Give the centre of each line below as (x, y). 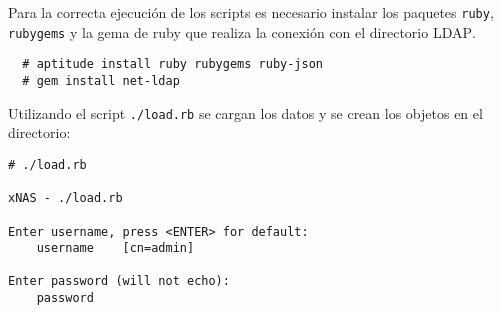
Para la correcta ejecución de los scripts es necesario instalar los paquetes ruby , (251, 12)
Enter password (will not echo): (119, 281)
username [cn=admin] (115, 248)
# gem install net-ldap (101, 80)
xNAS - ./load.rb (65, 198)
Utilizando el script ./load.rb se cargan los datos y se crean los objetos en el (245, 112)
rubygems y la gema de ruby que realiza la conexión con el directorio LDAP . (242, 31)
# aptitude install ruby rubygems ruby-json (172, 64)
